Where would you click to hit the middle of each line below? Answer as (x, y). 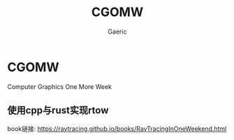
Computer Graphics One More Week (60, 86)
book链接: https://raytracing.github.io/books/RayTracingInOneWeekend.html (117, 128)
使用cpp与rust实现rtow (58, 110)
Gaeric (117, 31)
